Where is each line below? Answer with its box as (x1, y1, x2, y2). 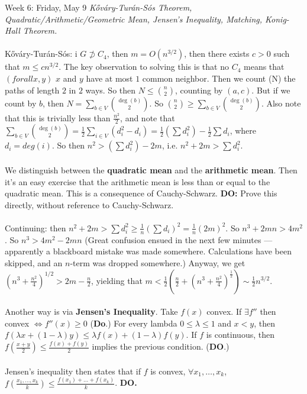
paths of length (5, 83, 60, 96)
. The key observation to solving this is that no (59, 60, 229, 73)
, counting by (174, 83, 223, 96)
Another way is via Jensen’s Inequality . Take (5, 305, 178, 318)
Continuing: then (5, 221, 66, 234)
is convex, (150, 364, 186, 377)
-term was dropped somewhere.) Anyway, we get (70, 256, 245, 269)
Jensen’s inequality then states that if (5, 364, 141, 377)
